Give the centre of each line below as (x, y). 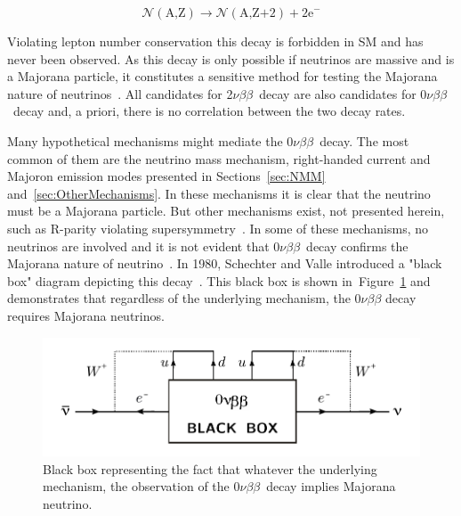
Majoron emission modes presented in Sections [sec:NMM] (166, 176)
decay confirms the (357, 246)
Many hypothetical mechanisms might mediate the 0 (150, 140)
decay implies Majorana (331, 486)
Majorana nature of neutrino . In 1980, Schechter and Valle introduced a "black (225, 263)
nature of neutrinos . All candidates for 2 (120, 93)
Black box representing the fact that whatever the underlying (210, 468)
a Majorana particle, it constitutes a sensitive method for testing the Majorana (222, 76)
